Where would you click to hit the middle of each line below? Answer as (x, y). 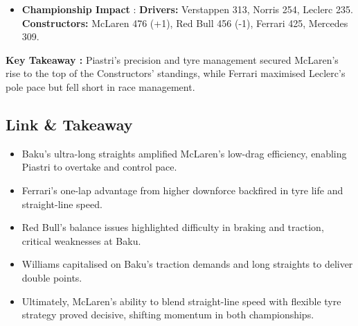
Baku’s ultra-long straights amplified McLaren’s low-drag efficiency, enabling (184, 153)
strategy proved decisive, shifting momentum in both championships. (168, 315)
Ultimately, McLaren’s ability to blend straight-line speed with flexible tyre (181, 301)
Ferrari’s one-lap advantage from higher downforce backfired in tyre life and (182, 190)
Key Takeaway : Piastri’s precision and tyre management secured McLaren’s (172, 59)
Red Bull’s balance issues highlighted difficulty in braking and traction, (173, 227)
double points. (52, 277)
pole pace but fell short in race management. (100, 86)
